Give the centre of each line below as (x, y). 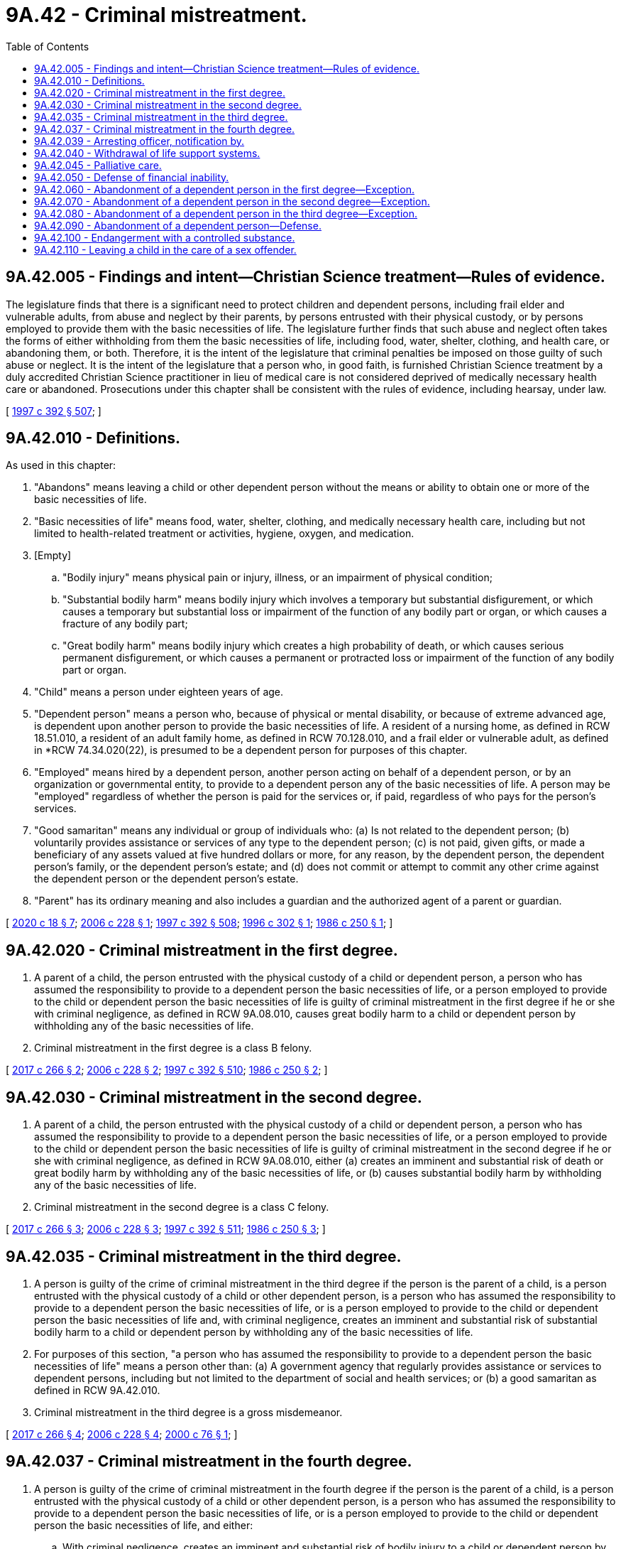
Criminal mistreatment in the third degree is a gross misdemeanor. (188, 1412)
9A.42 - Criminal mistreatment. (156, 15)
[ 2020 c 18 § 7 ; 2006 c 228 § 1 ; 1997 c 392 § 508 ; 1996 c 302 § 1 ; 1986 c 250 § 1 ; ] (199, 923)
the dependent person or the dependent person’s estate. (166, 879)
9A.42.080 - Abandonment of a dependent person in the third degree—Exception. (226, 213)
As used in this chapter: (61, 465)
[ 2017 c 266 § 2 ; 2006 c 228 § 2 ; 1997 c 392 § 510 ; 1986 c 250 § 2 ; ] (167, 1070)
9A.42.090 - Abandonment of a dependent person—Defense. (178, 225)
